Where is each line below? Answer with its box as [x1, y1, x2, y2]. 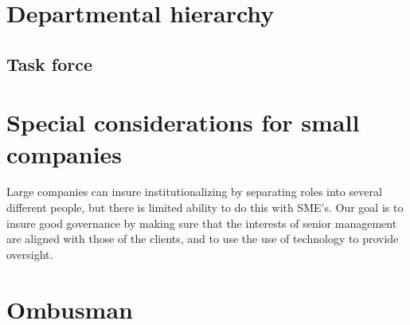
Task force [6, 51, 93, 76]
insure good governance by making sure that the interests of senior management [6, 214, 397, 231]
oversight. [6, 245, 53, 262]
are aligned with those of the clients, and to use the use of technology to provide [6, 230, 399, 247]
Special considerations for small [6, 106, 360, 139]
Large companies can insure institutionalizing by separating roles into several [6, 183, 382, 200]
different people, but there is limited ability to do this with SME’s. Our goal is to [6, 199, 404, 216]
